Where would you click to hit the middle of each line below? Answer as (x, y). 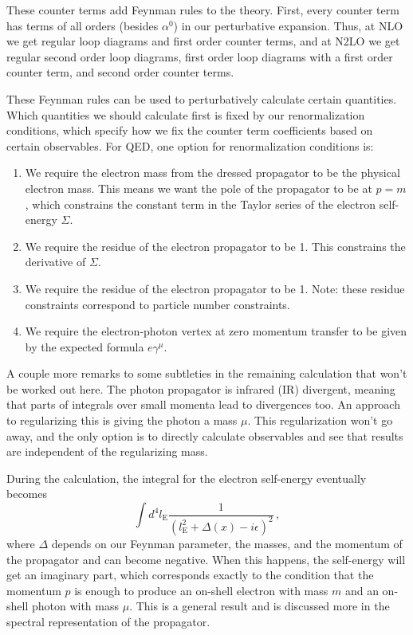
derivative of (55, 262)
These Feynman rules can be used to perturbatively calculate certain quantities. (202, 98)
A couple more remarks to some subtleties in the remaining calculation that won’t (207, 373)
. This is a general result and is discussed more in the (260, 606)
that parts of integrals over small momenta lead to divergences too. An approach (203, 404)
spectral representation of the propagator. (108, 621)
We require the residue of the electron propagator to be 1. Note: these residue (215, 288)
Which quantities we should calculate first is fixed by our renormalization (186, 114)
